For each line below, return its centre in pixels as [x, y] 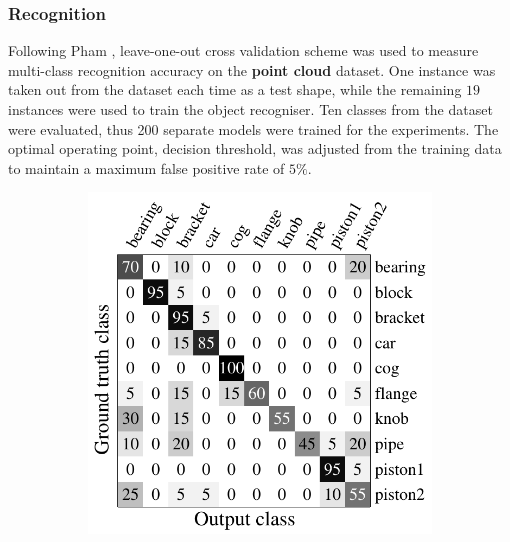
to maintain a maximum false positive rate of [146, 167]
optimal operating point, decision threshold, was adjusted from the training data [255, 148]
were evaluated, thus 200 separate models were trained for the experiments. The [253, 128]
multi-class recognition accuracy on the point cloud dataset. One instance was [252, 69]
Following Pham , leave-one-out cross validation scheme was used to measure [243, 50]
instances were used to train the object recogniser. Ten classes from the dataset [250, 109]
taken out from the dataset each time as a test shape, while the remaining [235, 89]
